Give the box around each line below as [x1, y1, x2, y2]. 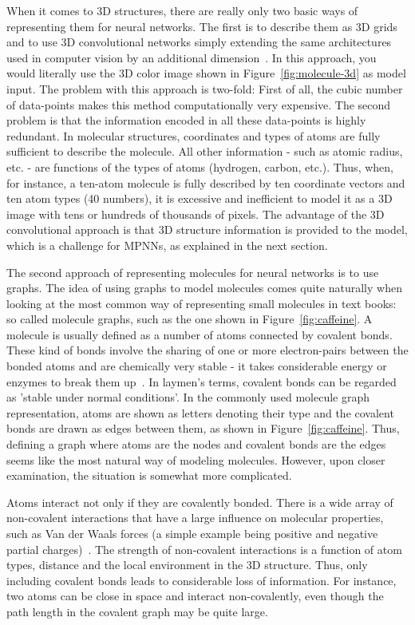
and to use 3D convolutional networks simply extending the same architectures [6, 34, 392, 50]
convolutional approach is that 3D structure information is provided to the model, [6, 221, 408, 238]
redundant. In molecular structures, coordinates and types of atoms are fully [6, 127, 381, 144]
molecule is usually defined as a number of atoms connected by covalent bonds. [6, 326, 393, 342]
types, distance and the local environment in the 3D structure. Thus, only [6, 556, 368, 573]
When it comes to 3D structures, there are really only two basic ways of [6, 2, 358, 18]
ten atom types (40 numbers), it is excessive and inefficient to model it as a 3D [6, 190, 393, 207]
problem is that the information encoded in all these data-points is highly [6, 112, 366, 129]
